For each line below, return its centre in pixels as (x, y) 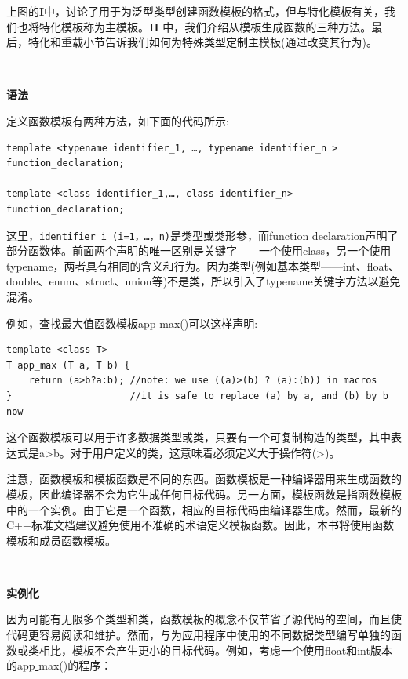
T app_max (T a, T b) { (68, 365)
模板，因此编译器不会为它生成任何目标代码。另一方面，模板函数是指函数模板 (204, 494)
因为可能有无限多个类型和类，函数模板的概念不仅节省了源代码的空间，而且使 (204, 619)
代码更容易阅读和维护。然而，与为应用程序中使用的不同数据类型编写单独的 (199, 635)
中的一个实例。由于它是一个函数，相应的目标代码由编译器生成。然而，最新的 (204, 509)
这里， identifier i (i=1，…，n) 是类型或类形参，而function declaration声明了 (202, 235)
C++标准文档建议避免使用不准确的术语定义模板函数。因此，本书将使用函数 (200, 525)
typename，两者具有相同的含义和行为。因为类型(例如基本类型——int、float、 (203, 265)
